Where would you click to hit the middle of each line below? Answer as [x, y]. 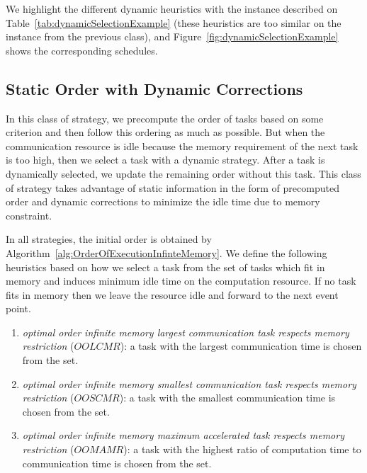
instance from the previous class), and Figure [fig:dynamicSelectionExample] [172, 36]
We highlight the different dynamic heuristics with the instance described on [172, 8]
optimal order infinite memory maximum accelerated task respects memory [183, 435]
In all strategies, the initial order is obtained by [109, 239]
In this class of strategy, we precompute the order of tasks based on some [165, 118]
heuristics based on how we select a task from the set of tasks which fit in [165, 267]
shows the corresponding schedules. [82, 50]
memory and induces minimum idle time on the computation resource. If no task [181, 281]
